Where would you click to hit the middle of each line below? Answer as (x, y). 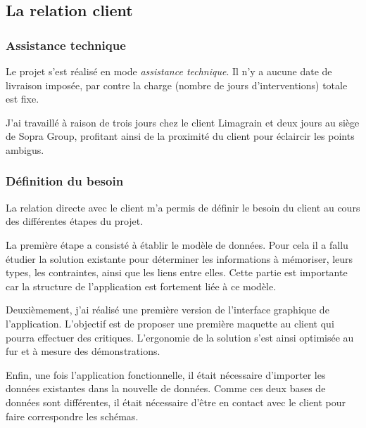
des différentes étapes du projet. (75, 221)
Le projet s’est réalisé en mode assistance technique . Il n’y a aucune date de (169, 71)
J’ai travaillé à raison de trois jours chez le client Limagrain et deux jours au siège (183, 122)
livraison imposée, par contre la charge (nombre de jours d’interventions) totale (177, 85)
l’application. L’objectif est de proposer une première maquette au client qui (170, 323)
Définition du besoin (65, 181)
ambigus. (25, 149)
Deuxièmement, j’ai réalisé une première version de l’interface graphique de (168, 310)
